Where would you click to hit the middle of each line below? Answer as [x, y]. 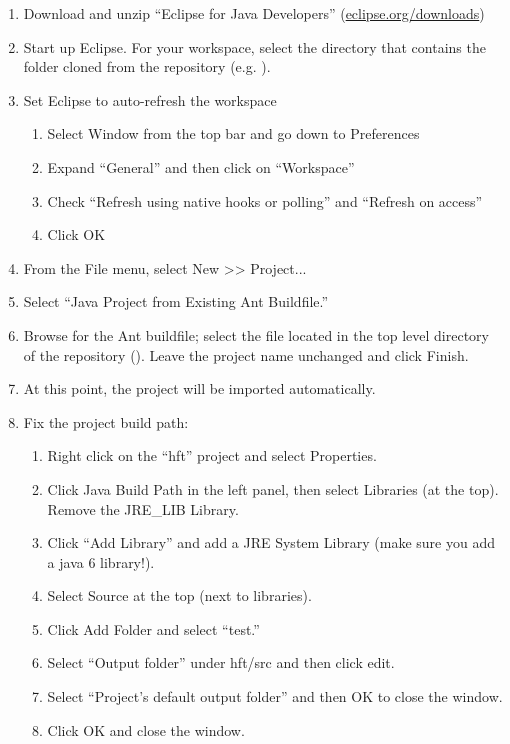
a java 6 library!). [101, 561]
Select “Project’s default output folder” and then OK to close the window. [275, 696]
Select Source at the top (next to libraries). [179, 595]
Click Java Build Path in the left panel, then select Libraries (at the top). [273, 488]
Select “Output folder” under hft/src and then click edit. [221, 662]
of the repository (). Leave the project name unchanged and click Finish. [246, 354]
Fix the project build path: [106, 421]
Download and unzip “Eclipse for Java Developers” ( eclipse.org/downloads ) [254, 13]
